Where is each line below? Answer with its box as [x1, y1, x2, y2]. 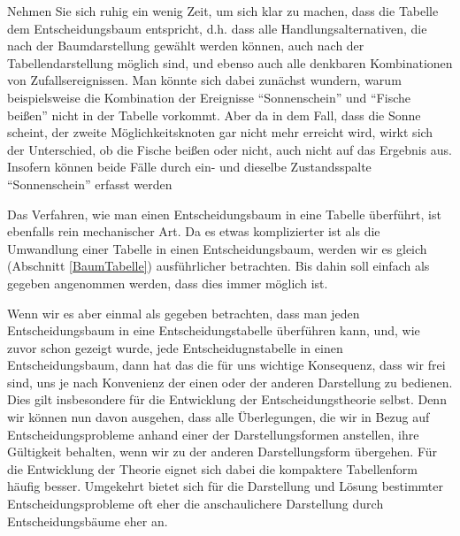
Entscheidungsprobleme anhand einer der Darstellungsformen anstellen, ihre [7, 425, 419, 443]
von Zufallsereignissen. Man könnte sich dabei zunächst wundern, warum [7, 71, 402, 89]
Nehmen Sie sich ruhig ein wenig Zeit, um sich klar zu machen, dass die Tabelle [7, 2, 439, 19]
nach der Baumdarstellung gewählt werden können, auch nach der [7, 36, 364, 55]
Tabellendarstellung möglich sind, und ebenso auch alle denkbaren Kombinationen [7, 53, 453, 72]
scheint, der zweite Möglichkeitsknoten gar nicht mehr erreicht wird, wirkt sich [7, 123, 433, 142]
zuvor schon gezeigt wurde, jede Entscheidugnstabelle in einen [7, 338, 343, 356]
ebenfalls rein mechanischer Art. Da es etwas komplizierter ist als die [7, 222, 380, 241]
